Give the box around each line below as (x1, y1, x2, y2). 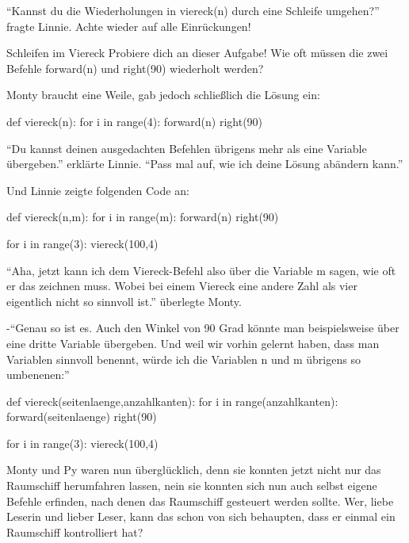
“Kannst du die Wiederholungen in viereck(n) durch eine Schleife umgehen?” (6, 2, 380, 18)
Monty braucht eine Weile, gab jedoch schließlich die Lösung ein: (6, 86, 320, 103)
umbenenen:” (6, 366, 70, 383)
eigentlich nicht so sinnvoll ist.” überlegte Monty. (6, 293, 242, 309)
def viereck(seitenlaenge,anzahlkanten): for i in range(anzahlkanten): (6, 392, 338, 409)
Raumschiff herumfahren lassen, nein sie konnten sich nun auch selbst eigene (6, 477, 377, 494)
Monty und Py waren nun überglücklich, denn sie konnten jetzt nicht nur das (6, 461, 381, 478)
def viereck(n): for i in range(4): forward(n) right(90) (6, 113, 263, 129)
